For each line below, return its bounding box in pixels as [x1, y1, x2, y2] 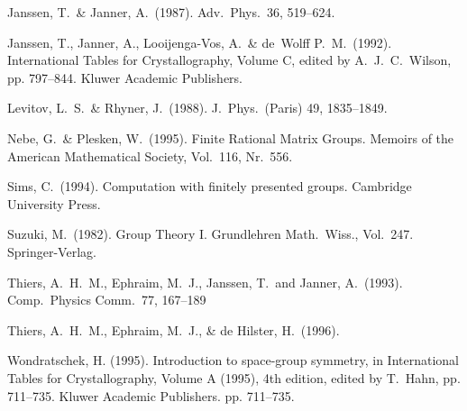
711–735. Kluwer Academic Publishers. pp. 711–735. [7, 386, 295, 405]
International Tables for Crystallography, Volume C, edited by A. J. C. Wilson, [7, 50, 452, 69]
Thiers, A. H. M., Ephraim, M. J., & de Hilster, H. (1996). [7, 320, 340, 339]
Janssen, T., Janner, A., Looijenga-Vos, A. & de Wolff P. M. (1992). [7, 32, 392, 51]
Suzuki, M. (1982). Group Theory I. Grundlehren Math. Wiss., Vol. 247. [7, 224, 414, 243]
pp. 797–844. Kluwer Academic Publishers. [7, 68, 243, 87]
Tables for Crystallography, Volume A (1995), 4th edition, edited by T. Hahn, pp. [7, 368, 461, 387]
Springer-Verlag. [7, 242, 96, 260]
